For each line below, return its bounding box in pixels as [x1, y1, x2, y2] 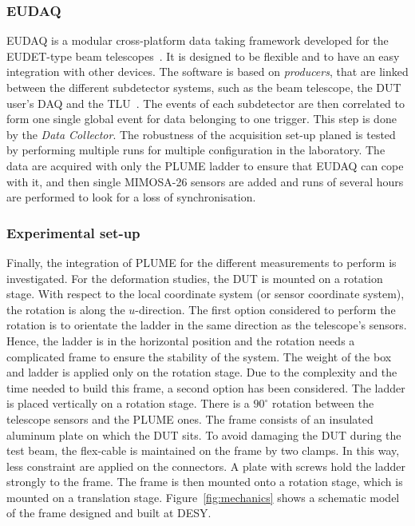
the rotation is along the [6, 301, 125, 317]
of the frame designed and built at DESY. [6, 504, 211, 521]
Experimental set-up [6, 222, 140, 242]
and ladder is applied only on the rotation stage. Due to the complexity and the [6, 364, 397, 381]
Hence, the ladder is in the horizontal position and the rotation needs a [6, 332, 355, 349]
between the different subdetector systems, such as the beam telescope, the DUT [6, 79, 401, 95]
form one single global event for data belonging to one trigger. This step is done [6, 110, 397, 127]
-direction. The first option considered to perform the [135, 301, 396, 317]
